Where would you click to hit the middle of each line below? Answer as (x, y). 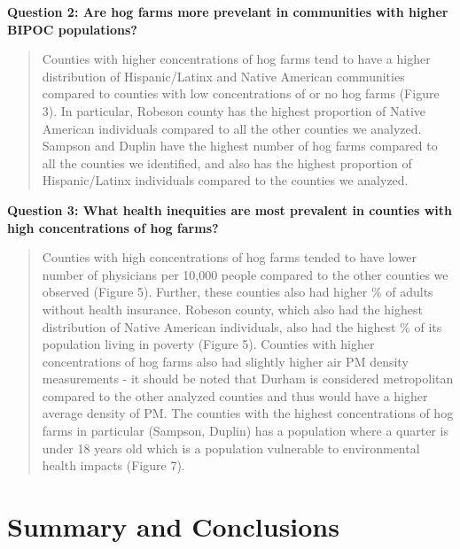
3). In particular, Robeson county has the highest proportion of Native (234, 110)
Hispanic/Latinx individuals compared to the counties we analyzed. (225, 180)
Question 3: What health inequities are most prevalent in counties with (230, 209)
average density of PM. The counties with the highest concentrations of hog (248, 413)
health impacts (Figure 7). (113, 465)
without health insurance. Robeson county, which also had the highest (232, 309)
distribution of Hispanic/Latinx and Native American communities (223, 76)
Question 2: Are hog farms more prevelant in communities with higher (228, 12)
